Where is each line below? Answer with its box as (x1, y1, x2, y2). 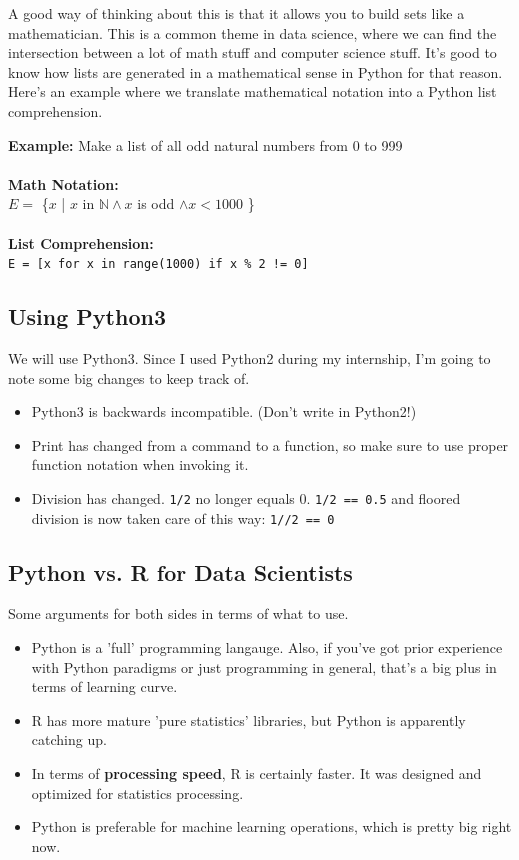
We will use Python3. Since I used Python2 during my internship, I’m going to (8, 347, 491, 368)
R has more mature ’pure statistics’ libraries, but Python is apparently (31, 709, 466, 730)
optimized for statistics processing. (31, 782, 244, 803)
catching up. (31, 729, 107, 750)
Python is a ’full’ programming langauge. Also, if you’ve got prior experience (31, 637, 503, 658)
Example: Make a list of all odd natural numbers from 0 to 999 (8, 134, 403, 155)
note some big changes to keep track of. (8, 367, 250, 388)
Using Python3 (8, 301, 166, 332)
